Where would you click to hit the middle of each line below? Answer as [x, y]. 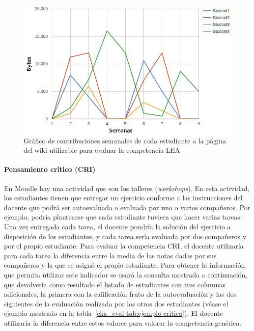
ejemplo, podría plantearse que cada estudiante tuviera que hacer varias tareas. [123, 217]
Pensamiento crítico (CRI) [50, 169]
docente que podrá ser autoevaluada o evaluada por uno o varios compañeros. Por [127, 207]
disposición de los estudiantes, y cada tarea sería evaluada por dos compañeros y [125, 236]
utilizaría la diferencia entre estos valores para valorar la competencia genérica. [123, 322]
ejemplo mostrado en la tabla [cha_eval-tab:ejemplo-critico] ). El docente [113, 313]
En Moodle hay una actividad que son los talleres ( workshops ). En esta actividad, [127, 188]
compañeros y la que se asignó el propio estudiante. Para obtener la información [125, 265]
